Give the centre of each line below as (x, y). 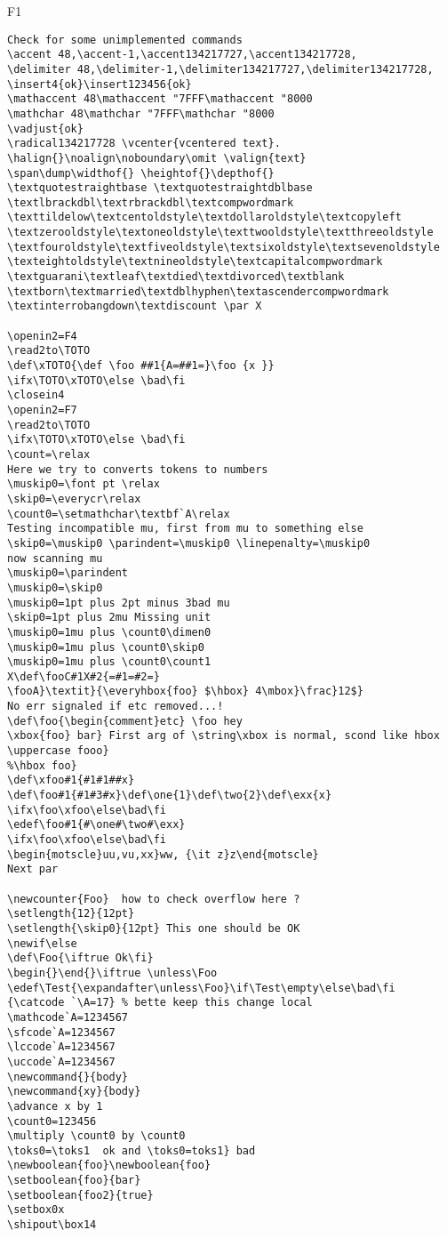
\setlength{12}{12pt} (71, 914)
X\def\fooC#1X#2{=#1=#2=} (84, 676)
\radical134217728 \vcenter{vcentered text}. (144, 144)
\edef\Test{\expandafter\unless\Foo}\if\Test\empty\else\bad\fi (201, 988)
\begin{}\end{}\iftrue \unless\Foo (112, 973)
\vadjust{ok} (45, 129)
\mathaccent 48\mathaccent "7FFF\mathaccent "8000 (160, 99)
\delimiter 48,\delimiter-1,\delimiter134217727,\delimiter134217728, (220, 69)
